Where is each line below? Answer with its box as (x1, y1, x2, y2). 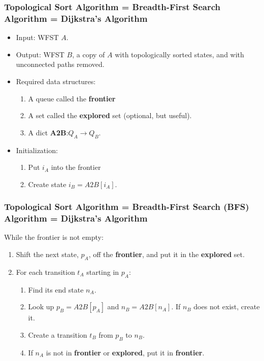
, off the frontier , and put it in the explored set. (88, 249, 245, 260)
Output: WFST (16, 49, 64, 59)
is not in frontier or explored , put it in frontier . (46, 347, 205, 357)
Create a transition (28, 329, 87, 340)
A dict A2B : (28, 127, 69, 137)
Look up (28, 301, 54, 312)
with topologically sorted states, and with (115, 49, 244, 59)
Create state (28, 178, 67, 189)
